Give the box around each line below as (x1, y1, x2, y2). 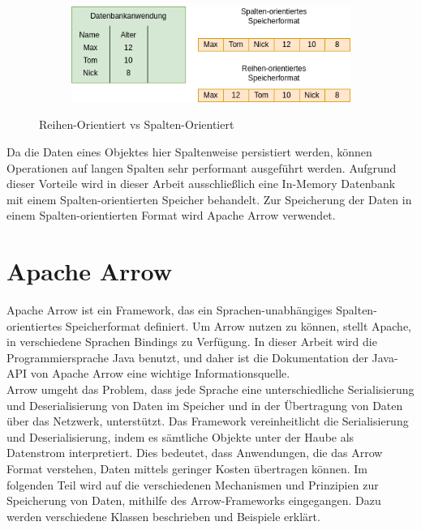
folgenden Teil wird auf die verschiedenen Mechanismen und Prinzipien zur (6, 476, 379, 493)
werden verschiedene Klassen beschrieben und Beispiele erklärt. (6, 507, 320, 524)
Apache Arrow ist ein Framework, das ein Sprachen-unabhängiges (6, 301, 333, 318)
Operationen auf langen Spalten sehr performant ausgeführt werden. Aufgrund (6, 159, 397, 176)
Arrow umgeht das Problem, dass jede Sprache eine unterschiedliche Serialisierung (6, 381, 415, 398)
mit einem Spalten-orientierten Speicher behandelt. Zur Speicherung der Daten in (6, 190, 412, 207)
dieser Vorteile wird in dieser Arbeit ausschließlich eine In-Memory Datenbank (6, 175, 396, 192)
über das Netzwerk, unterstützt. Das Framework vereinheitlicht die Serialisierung (6, 412, 409, 430)
